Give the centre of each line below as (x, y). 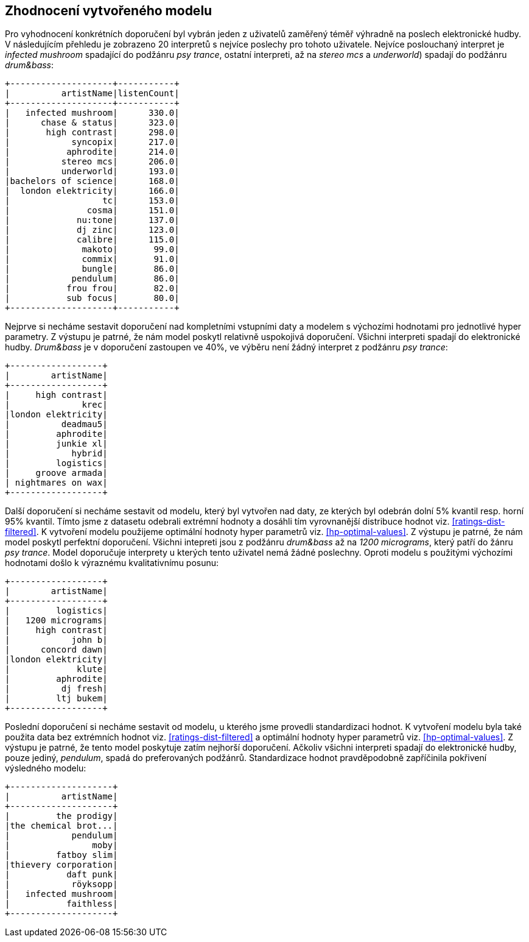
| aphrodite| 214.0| (92, 152)
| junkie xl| (56, 444)
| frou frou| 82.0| (92, 289)
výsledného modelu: (46, 768)
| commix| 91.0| (92, 259)
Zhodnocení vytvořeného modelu (109, 11)
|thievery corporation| (61, 865)
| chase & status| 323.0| (92, 123)
